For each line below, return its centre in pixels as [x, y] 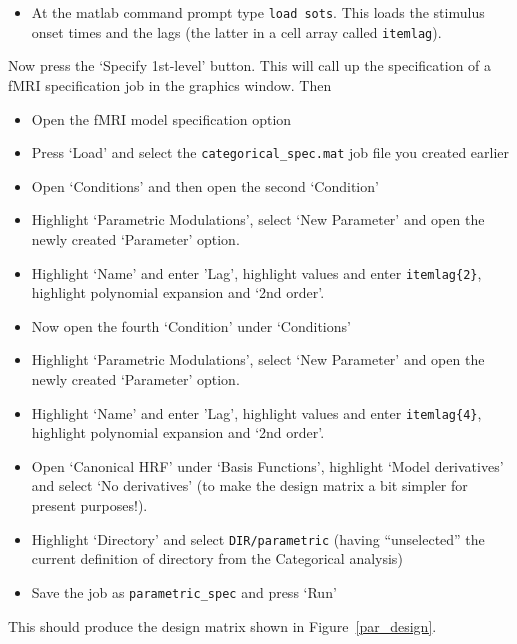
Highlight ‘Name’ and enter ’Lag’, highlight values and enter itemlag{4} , [256, 412]
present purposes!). [89, 505]
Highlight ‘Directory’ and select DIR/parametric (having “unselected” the [258, 538]
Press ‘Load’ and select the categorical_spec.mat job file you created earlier [270, 152]
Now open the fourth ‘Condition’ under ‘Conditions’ [191, 325]
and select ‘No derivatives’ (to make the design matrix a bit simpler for [249, 485]
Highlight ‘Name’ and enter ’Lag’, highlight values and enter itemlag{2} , [256, 272]
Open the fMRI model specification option [161, 118]
